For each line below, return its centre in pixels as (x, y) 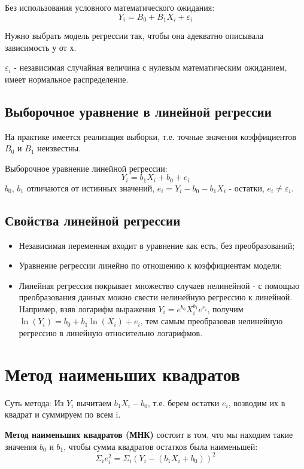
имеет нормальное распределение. (67, 79)
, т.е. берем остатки (184, 402)
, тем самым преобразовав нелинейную (212, 321)
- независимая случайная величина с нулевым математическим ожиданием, (151, 67)
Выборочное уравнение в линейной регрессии (138, 111)
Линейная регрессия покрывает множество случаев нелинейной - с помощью (159, 285)
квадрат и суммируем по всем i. (63, 414)
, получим (225, 309)
